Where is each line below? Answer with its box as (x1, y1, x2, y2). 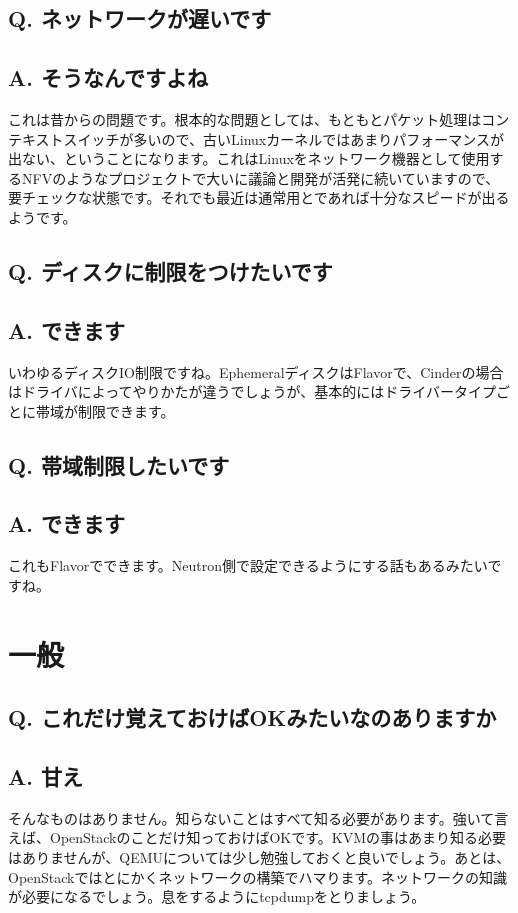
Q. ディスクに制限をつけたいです (8, 255, 333, 286)
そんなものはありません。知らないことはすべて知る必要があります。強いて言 (8, 807, 509, 828)
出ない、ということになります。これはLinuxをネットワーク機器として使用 (8, 148, 490, 169)
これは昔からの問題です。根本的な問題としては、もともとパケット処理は (8, 108, 482, 129)
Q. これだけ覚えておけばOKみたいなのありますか (8, 702, 497, 733)
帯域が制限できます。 (35, 400, 175, 421)
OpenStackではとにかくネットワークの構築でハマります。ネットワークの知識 (8, 866, 508, 887)
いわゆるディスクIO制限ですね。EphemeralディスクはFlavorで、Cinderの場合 (8, 361, 504, 382)
